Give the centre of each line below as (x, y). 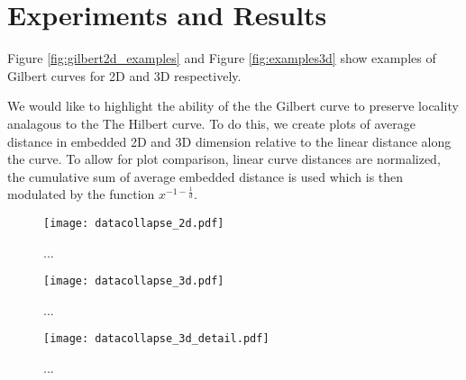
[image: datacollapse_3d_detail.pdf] (156, 339)
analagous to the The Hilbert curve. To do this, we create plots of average (212, 123)
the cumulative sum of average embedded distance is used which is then (206, 176)
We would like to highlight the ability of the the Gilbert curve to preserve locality (233, 106)
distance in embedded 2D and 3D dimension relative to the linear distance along (229, 141)
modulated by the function (81, 194)
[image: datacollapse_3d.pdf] (134, 281)
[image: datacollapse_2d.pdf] (134, 223)
